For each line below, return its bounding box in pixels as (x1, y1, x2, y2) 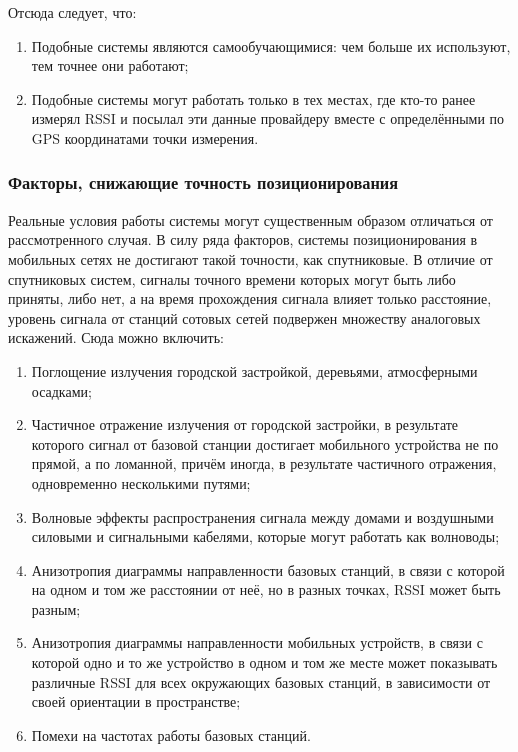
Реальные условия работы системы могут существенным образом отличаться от (8, 209, 493, 230)
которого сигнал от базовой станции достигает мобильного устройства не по (31, 433, 499, 454)
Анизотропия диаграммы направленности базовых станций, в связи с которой (31, 559, 505, 580)
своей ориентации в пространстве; (31, 691, 241, 712)
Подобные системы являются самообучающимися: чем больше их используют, (31, 35, 511, 56)
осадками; (31, 380, 92, 401)
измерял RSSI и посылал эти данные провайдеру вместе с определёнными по (31, 108, 505, 129)
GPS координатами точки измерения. (31, 127, 259, 148)
